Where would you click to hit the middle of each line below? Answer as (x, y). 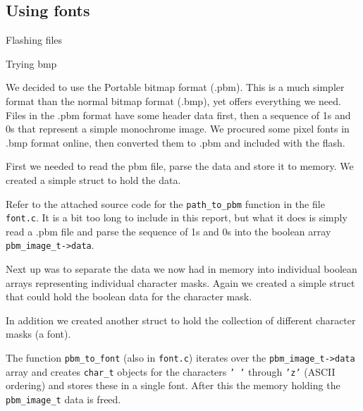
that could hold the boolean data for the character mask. (129, 296)
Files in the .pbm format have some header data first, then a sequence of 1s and (178, 115)
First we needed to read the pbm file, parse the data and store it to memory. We (180, 166)
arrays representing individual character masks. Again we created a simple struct (180, 282)
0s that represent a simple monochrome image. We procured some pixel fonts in (178, 129)
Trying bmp (31, 63)
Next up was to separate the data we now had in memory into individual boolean (181, 269)
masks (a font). (38, 334)
